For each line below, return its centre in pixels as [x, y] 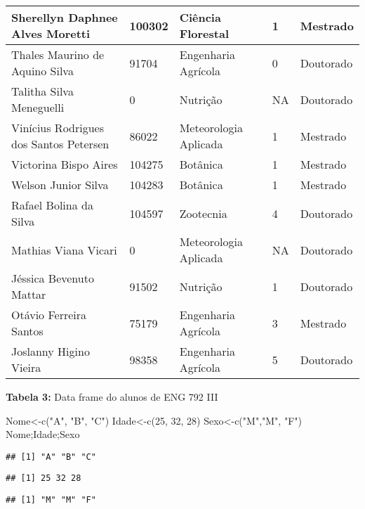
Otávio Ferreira [49, 315]
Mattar [29, 294]
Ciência [200, 17]
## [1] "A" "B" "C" [51, 457]
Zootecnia [203, 213]
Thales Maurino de [58, 54]
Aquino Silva [42, 71]
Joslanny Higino [51, 351]
